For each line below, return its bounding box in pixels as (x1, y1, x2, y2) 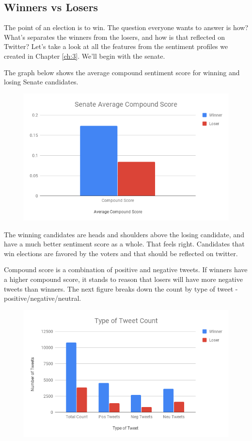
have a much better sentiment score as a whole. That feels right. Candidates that (4, 239, 245, 249)
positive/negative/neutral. (4, 293, 81, 303)
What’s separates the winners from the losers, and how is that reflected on (4, 32, 225, 42)
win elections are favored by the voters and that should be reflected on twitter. (4, 248, 238, 258)
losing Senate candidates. (4, 77, 79, 87)
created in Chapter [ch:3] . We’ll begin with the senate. (4, 50, 165, 61)
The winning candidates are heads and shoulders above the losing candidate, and (4, 229, 244, 239)
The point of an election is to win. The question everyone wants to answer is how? (4, 22, 249, 33)
